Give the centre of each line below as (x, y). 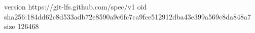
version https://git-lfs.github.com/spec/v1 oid (76, 6)
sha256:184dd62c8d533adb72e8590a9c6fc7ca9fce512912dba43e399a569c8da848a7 (128, 16)
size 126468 (22, 26)
